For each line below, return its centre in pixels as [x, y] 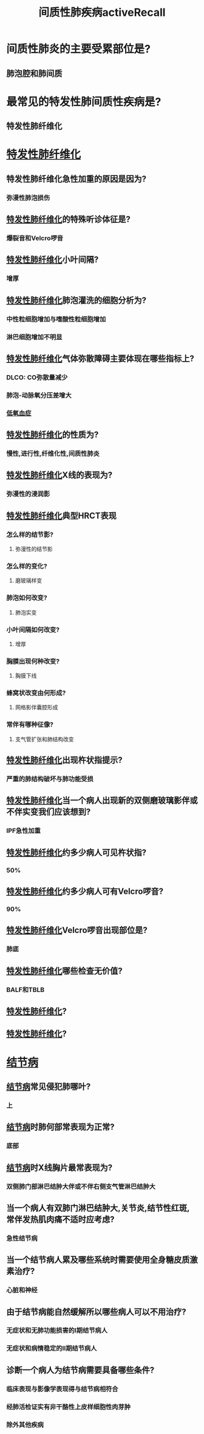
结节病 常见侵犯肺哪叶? [49, 1087]
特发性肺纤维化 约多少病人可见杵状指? [76, 852]
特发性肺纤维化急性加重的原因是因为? [76, 179]
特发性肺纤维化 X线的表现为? [59, 475]
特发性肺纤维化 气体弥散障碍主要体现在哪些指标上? [100, 358]
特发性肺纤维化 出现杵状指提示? [64, 760]
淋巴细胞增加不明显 [34, 337]
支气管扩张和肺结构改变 [44, 739]
